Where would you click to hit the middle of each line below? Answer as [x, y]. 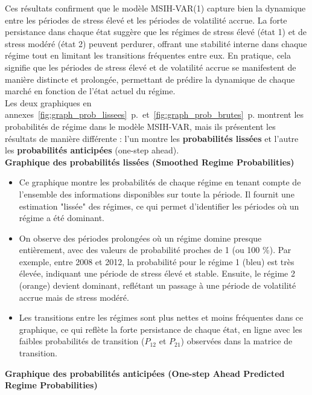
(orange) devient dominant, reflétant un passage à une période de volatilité [158, 285]
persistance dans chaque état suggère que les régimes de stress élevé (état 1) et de [156, 32]
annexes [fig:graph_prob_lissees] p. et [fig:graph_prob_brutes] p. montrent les [154, 114]
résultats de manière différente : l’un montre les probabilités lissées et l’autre [152, 138]
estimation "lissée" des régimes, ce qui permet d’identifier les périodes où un [159, 206]
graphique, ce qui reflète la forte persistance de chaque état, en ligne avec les [161, 329]
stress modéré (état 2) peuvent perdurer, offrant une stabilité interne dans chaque [156, 43]
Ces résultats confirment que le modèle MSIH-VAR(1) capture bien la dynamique [155, 8]
